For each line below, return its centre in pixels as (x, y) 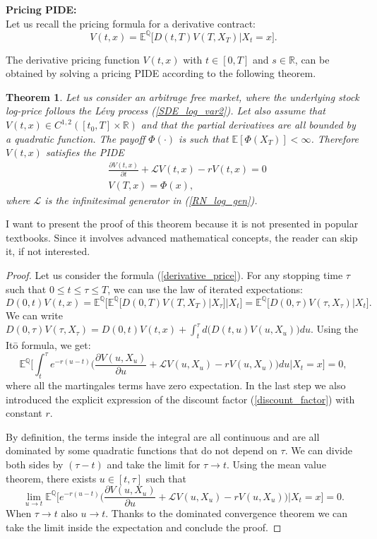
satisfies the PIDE (85, 152)
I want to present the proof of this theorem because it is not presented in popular (182, 224)
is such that (204, 138)
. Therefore (335, 138)
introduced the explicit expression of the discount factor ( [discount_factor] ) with (180, 399)
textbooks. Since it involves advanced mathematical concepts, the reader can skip (182, 237)
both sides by (35, 464)
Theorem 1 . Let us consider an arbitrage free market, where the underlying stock (182, 96)
